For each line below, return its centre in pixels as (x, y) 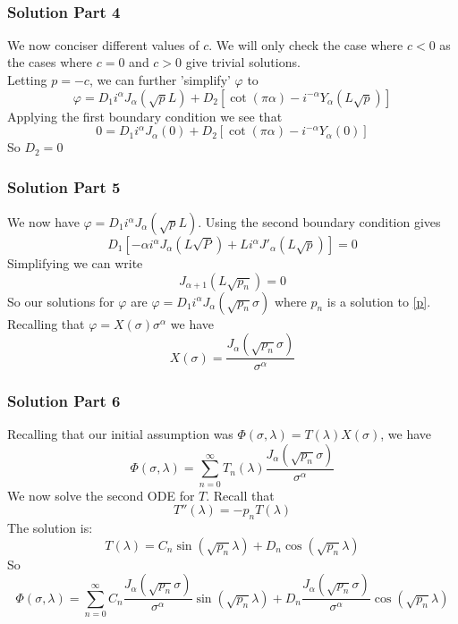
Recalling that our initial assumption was (120, 434)
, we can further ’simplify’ (160, 80)
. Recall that (240, 495)
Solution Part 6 (64, 401)
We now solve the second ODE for (101, 495)
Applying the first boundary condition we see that (145, 116)
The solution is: (50, 528)
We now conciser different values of (103, 44)
